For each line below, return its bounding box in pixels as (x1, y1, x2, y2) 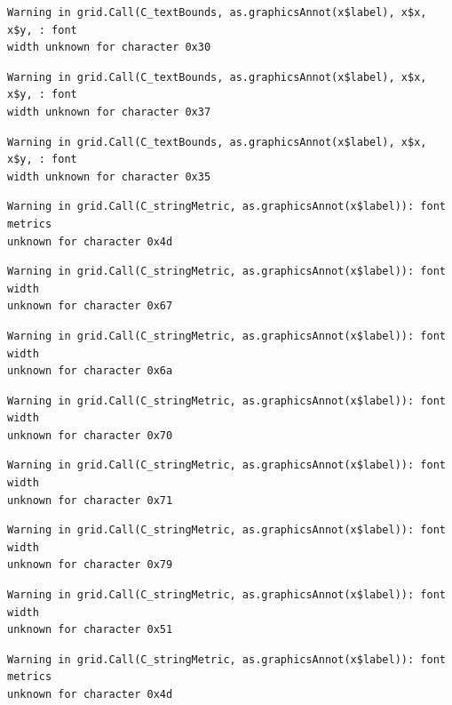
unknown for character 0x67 (7, 300, 173, 313)
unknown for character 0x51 (7, 623, 173, 637)
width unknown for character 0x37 (7, 105, 211, 118)
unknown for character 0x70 (7, 429, 173, 442)
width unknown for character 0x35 (7, 170, 211, 183)
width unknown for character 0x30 (7, 41, 211, 54)
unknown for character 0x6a (7, 365, 173, 378)
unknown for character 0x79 (7, 558, 173, 572)
